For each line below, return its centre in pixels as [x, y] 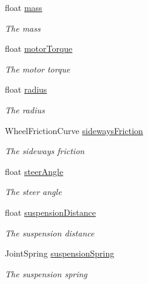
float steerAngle [34, 171]
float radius [26, 89]
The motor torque [38, 69]
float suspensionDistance [50, 212]
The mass [23, 28]
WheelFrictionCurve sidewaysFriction [74, 130]
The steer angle [33, 192]
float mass [24, 7]
